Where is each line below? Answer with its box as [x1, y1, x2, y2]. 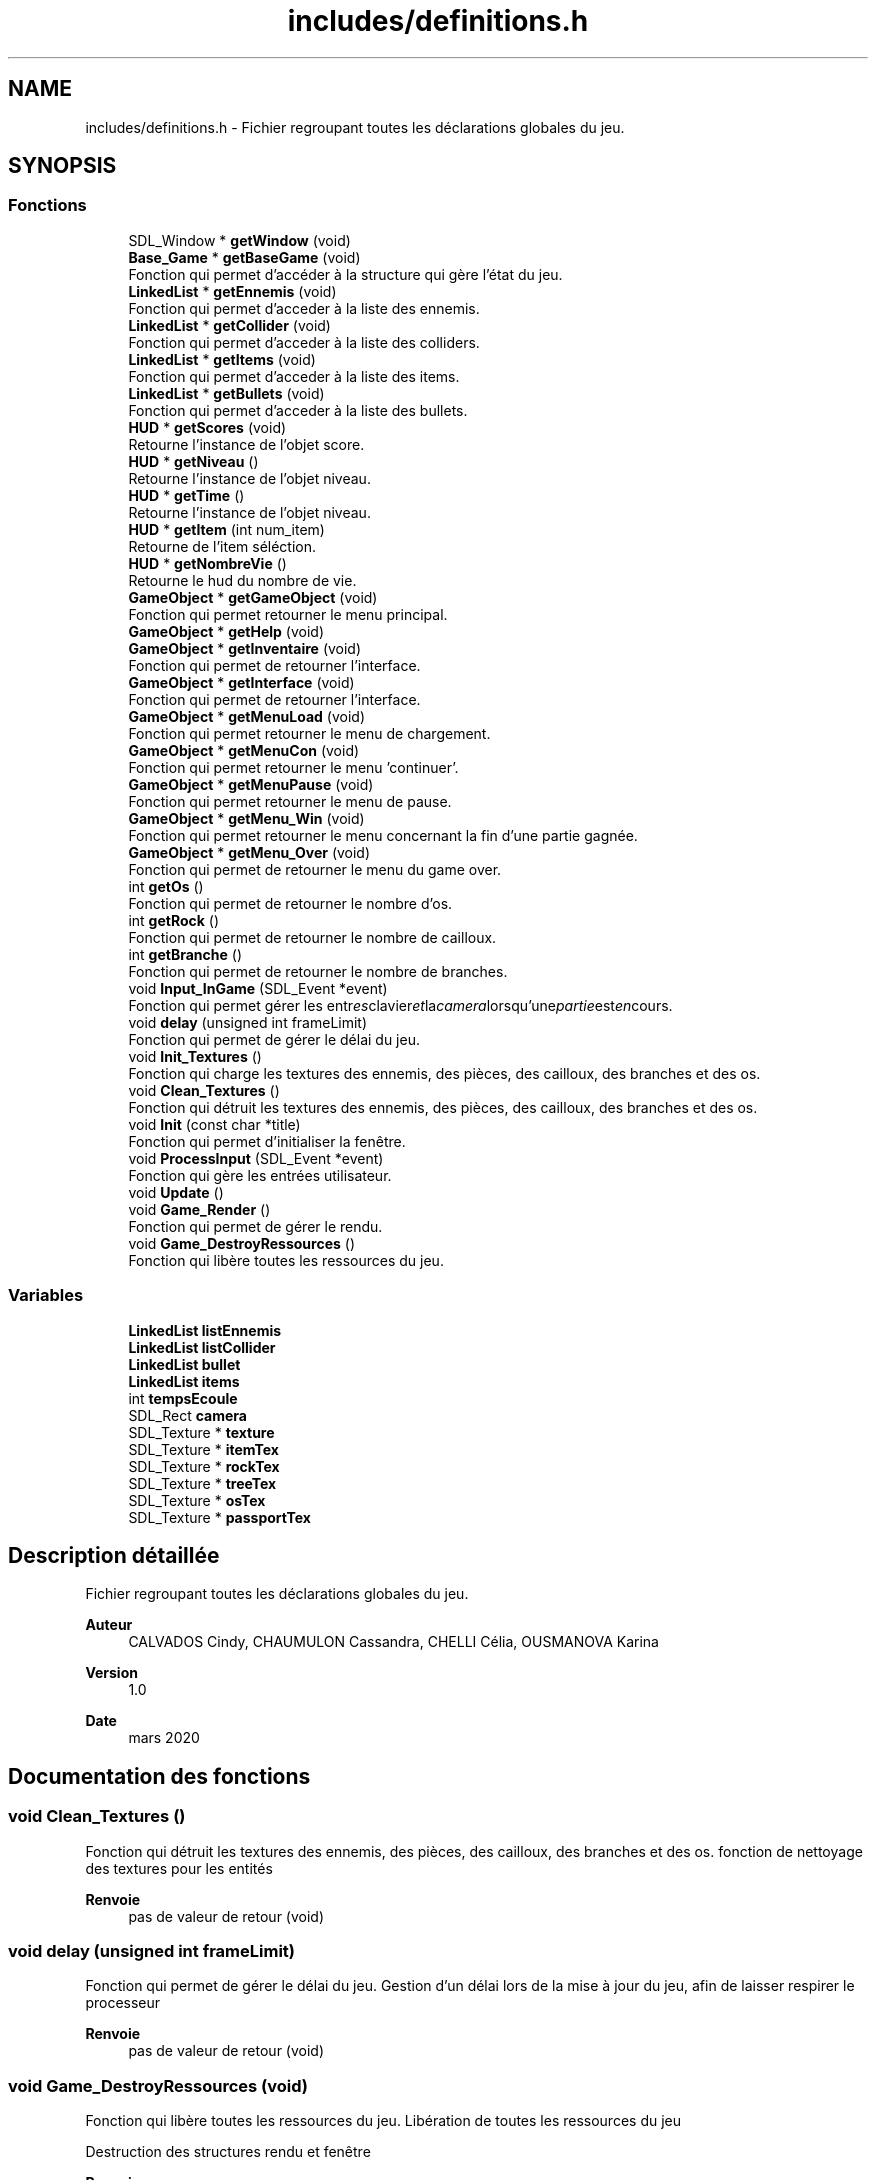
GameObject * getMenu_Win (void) [128, 809, 365, 827]
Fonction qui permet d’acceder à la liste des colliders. [128, 333, 480, 351]
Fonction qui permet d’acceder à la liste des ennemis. [128, 299, 480, 317]
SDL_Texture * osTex [128, 1491, 266, 1509]
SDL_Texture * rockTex [128, 1457, 280, 1475]
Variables [8, 1285, 84, 1306]
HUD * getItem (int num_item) [128, 520, 325, 538]
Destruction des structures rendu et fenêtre [85, 2143, 371, 2161]
